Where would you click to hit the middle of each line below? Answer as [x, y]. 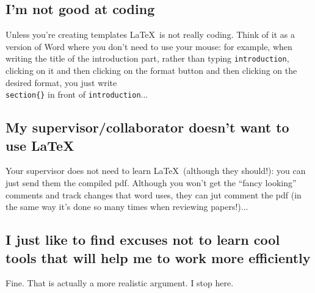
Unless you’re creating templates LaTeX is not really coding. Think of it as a [150, 34]
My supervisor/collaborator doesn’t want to [147, 127]
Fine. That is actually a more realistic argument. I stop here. [120, 283]
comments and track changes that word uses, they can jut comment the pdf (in [154, 194]
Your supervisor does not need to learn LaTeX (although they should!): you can [156, 171]
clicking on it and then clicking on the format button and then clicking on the [151, 71]
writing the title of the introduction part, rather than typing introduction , [147, 58]
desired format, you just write [61, 82]
